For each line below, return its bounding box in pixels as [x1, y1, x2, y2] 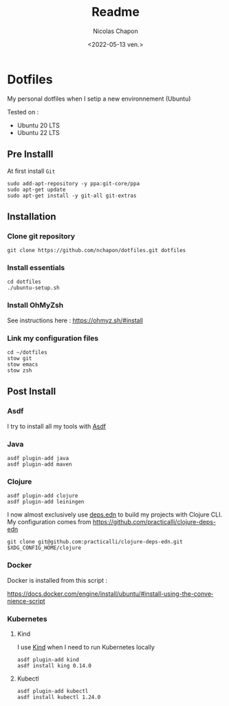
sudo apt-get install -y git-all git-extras [7, 192, 137, 199]
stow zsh [7, 367, 32, 374]
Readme [91, 4, 140, 20]
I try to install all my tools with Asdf [7, 422, 107, 430]
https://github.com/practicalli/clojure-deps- [92, 518, 217, 526]
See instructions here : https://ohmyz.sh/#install [7, 316, 143, 324]
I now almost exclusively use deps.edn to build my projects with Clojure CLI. [7, 510, 222, 519]
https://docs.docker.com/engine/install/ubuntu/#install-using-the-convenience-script [7, 590, 214, 605]
